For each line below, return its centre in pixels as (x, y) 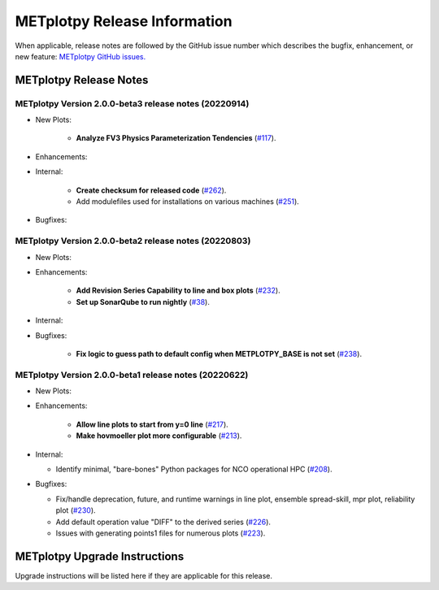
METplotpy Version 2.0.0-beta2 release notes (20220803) (133, 241)
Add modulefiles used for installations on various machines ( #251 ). (188, 202)
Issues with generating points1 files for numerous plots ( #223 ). (161, 533)
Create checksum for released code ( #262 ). (151, 190)
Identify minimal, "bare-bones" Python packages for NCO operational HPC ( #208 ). (194, 469)
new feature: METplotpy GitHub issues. (80, 56)
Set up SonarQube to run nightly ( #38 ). (143, 302)
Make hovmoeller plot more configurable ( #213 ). (159, 436)
